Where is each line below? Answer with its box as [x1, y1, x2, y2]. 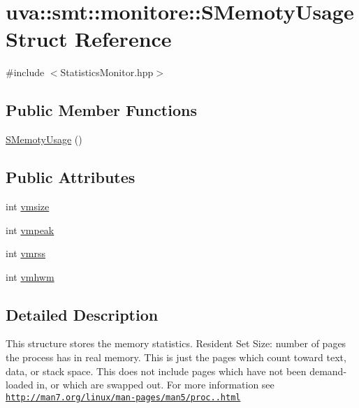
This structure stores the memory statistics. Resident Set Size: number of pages [6, 336, 346, 351]
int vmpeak [6, 222, 54, 237]
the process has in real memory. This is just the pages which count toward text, [6, 350, 346, 365]
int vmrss [6, 246, 45, 261]
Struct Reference [6, 24, 172, 53]
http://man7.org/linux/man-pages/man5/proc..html [6, 392, 241, 402]
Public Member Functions [6, 99, 197, 121]
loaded [6, 377, 34, 392]
